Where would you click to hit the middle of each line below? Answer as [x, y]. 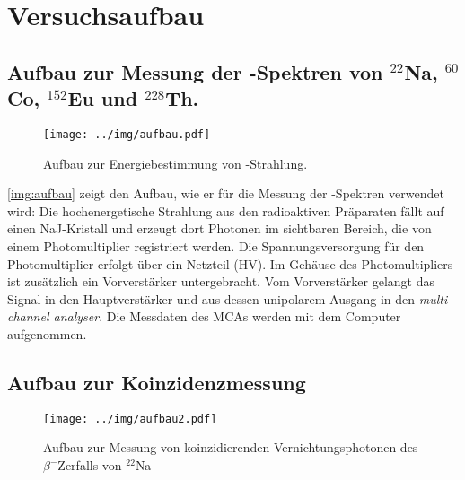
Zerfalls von [90, 465]
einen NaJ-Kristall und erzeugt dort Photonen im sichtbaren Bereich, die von [219, 228]
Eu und [103, 98]
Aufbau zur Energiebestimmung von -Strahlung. [175, 163]
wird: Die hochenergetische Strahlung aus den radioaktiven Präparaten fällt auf [226, 210]
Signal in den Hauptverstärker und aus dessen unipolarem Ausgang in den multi [228, 298]
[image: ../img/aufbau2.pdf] [130, 419]
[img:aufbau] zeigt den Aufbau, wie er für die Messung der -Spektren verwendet [226, 193]
